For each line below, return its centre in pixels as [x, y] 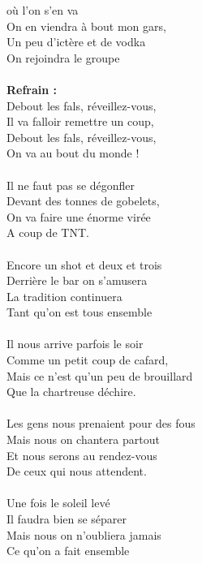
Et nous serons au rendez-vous [82, 455]
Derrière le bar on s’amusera [77, 280]
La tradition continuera [64, 296]
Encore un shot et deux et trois [84, 264]
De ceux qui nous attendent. [77, 471]
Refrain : [32, 89]
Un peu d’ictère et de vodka [76, 42]
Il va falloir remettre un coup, [80, 121]
